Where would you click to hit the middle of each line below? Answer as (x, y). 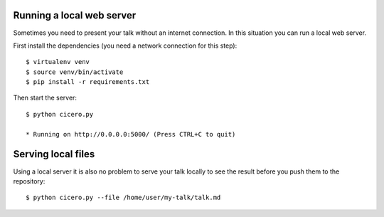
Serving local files (54, 154)
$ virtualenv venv (58, 62)
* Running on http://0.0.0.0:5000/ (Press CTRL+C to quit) (131, 134)
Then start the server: (45, 98)
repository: (29, 181)
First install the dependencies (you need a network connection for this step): (125, 46)
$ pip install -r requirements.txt (88, 82)
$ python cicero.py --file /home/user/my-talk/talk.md (123, 198)
